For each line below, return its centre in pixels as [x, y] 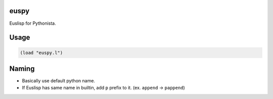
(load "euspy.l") [41, 53]
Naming [22, 68]
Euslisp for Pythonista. [33, 23]
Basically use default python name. [59, 81]
